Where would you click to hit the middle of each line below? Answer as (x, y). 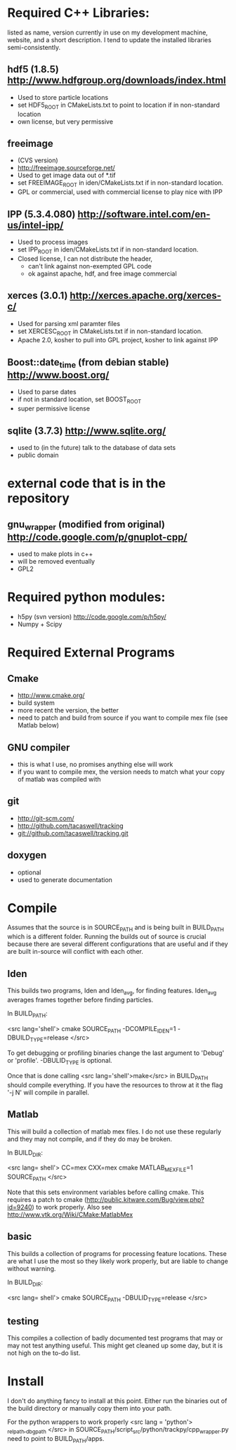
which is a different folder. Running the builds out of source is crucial (107, 937)
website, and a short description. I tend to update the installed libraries (110, 39)
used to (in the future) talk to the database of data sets (97, 447)
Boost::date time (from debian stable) (88, 363)
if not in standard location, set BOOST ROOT (79, 400)
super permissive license (53, 408)
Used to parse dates (47, 392)
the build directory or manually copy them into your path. (90, 1409)
